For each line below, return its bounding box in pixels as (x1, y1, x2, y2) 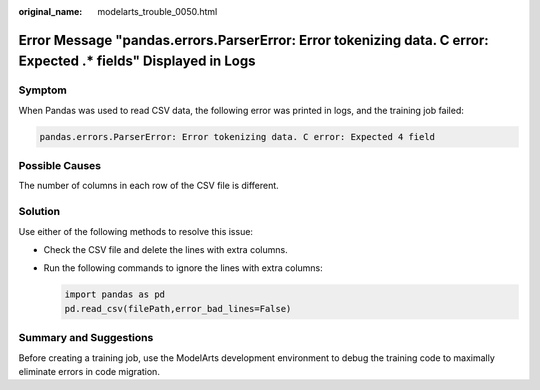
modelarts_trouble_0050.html (97, 6, 218, 17)
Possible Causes (18, 159, 102, 173)
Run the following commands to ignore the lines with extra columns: (43, 262, 324, 274)
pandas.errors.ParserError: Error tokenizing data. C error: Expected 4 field (39, 131, 435, 142)
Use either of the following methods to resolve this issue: (18, 225, 254, 237)
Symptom (18, 83, 67, 97)
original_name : (18, 6, 83, 17)
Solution (18, 205, 61, 219)
